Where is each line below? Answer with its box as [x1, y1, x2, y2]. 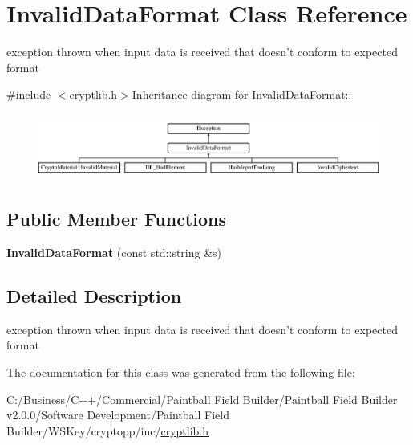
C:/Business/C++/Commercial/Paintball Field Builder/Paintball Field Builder [6, 390, 398, 407]
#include [6, 86, 51, 103]
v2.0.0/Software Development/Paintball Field [6, 406, 229, 423]
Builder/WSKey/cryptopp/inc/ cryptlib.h [6, 422, 209, 439]
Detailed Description [6, 283, 182, 308]
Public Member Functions [6, 206, 226, 231]
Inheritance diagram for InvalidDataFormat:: [132, 86, 352, 103]
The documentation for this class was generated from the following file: [6, 363, 355, 380]
